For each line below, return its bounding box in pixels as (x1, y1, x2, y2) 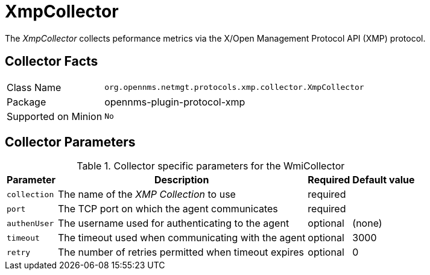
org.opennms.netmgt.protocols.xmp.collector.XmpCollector (104, 83, 364, 92)
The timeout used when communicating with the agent (57, 232, 306, 244)
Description (154, 174, 209, 186)
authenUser (7, 218, 54, 228)
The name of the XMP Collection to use (57, 188, 236, 201)
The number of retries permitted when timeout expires (57, 246, 304, 259)
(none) (352, 217, 382, 230)
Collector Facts (5, 54, 98, 69)
